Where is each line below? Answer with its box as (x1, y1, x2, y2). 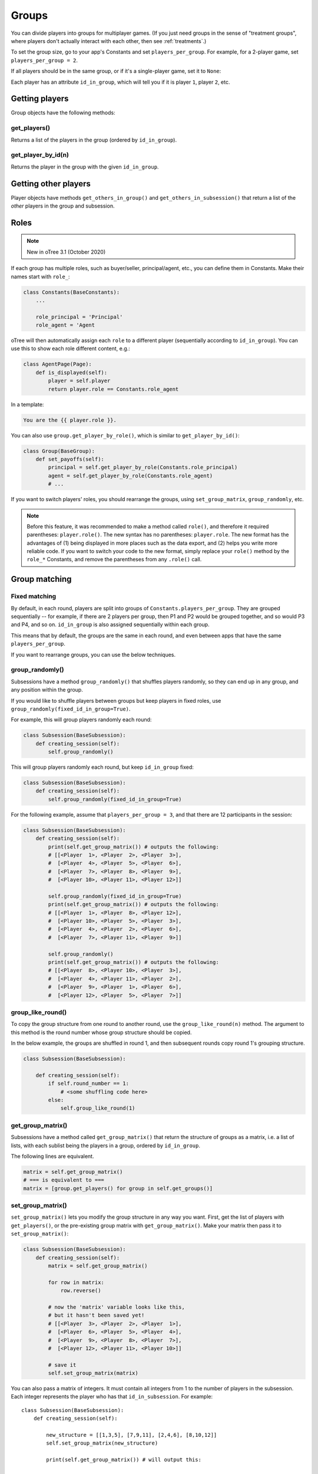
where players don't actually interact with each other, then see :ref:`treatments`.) (11, 37, 207, 44)
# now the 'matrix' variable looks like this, (48, 1304, 185, 1310)
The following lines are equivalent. (11, 1153, 94, 1160)
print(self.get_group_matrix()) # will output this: (46, 1456, 201, 1463)
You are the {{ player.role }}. (23, 416, 117, 423)
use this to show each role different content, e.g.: (11, 345, 131, 352)
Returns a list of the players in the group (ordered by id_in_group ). (11, 136, 177, 143)
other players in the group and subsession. (11, 202, 115, 209)
